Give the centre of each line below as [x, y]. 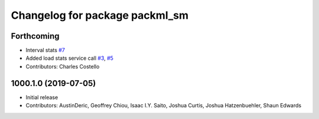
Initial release [42, 97]
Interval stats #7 [45, 50]
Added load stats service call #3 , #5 [69, 58]
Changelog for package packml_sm [100, 15]
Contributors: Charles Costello [63, 66]
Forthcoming [35, 36]
